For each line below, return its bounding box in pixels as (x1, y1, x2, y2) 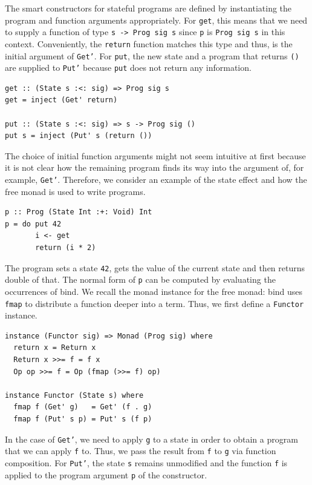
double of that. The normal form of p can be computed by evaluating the (5, 273, 276, 286)
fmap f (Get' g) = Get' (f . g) (13, 403, 152, 412)
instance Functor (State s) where (5, 391, 144, 400)
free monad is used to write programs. (5, 185, 146, 197)
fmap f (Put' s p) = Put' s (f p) (13, 414, 152, 423)
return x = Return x (13, 343, 96, 352)
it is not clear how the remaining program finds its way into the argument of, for (5, 161, 304, 174)
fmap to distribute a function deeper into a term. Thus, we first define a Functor (5, 297, 304, 309)
